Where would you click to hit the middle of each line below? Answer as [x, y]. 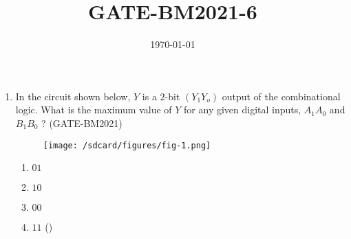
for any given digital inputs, [243, 110]
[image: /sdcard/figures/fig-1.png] [127, 145]
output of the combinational [281, 96]
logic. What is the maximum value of [94, 110]
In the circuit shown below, [73, 96]
